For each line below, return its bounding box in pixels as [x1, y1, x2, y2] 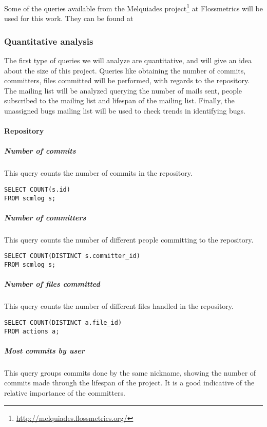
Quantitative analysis [4, 34, 93, 47]
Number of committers [4, 212, 86, 222]
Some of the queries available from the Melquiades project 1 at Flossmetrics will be [4, 2, 263, 13]
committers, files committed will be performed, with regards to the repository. [4, 75, 250, 86]
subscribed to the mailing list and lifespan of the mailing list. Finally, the [4, 95, 235, 106]
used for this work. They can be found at [4, 13, 133, 24]
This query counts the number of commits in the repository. [4, 168, 193, 178]
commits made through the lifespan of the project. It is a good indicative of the [4, 377, 255, 388]
